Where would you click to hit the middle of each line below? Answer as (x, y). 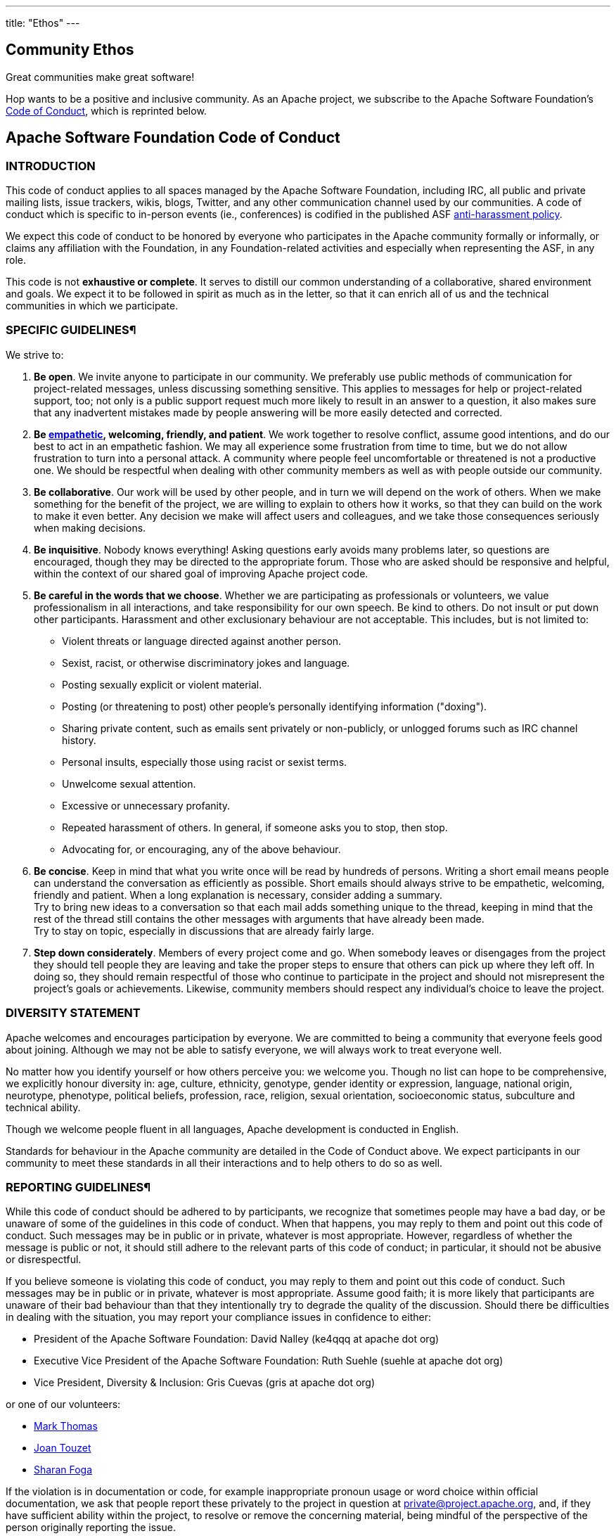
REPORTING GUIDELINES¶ (78, 1187)
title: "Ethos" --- (43, 23)
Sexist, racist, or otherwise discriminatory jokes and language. (206, 663)
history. (79, 740)
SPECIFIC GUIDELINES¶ (71, 330)
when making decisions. (90, 527)
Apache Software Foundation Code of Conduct (173, 138)
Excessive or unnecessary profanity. (146, 805)
